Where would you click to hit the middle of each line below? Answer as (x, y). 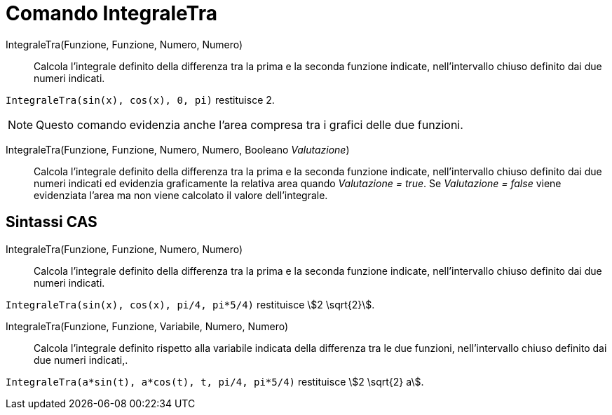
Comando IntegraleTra (111, 13)
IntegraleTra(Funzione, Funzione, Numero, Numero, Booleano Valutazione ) (178, 149)
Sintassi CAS (52, 222)
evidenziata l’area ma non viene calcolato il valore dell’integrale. (181, 195)
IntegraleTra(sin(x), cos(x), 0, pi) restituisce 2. (140, 100)
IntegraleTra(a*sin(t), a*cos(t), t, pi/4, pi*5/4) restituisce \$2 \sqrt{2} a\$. (215, 381)
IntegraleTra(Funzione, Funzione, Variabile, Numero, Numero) (147, 326)
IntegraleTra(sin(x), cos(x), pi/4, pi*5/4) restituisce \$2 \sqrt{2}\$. (190, 304)
